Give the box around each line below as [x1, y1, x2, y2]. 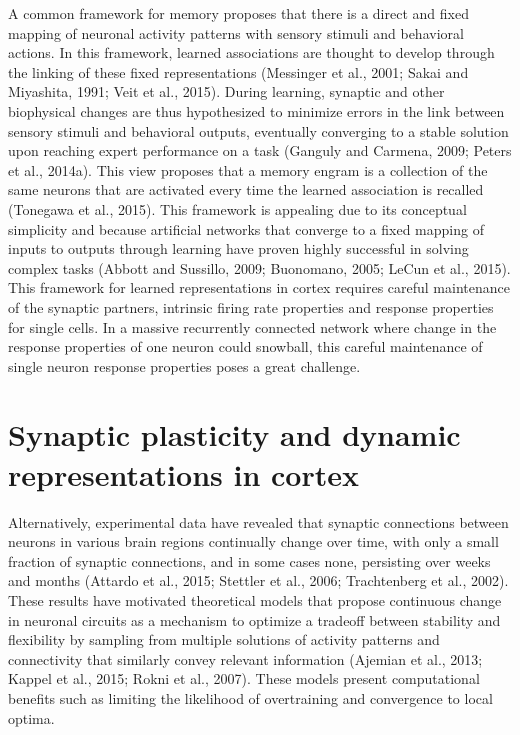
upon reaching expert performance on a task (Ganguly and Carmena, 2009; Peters [8, 140, 512, 161]
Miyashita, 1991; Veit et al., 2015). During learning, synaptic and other [8, 81, 445, 102]
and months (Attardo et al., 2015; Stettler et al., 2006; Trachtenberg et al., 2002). [8, 570, 509, 591]
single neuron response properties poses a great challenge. [8, 355, 361, 376]
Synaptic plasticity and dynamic [8, 414, 461, 455]
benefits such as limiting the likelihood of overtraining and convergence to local [8, 687, 493, 708]
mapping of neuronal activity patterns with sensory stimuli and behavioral [8, 22, 464, 43]
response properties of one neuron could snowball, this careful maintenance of [8, 336, 483, 357]
